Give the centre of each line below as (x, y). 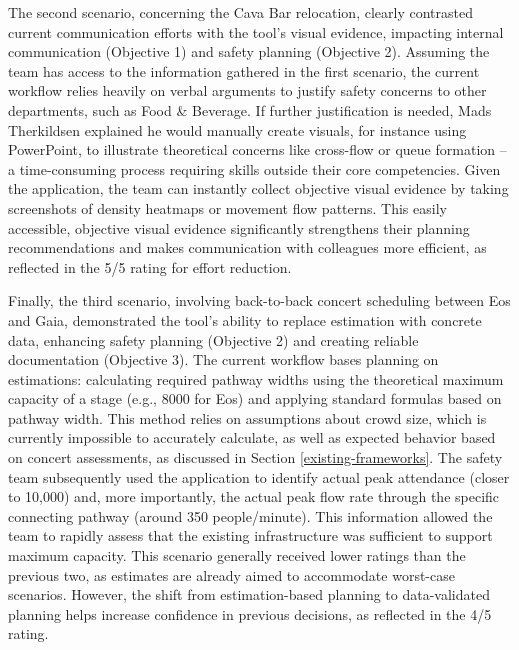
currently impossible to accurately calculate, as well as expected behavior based (252, 437)
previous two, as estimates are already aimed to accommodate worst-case (231, 574)
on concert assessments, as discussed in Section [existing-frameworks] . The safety (255, 457)
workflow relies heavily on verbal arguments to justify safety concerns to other (247, 90)
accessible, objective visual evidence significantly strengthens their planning (239, 227)
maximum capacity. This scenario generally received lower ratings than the (237, 555)
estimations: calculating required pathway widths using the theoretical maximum (256, 378)
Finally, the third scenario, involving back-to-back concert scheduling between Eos (259, 300)
